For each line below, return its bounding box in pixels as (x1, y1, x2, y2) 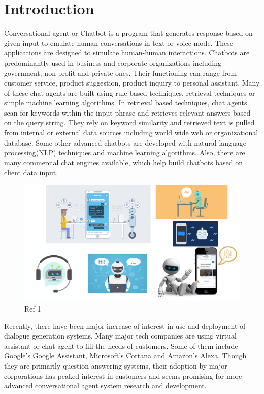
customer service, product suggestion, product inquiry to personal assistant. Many (4, 77, 260, 88)
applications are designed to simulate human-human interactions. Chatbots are (4, 47, 250, 58)
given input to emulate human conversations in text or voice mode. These (4, 37, 233, 48)
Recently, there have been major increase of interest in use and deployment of (4, 320, 246, 331)
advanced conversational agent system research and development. (4, 380, 207, 391)
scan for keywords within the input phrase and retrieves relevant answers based (4, 107, 251, 118)
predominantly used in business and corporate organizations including (4, 57, 221, 68)
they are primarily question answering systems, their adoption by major (4, 360, 227, 371)
